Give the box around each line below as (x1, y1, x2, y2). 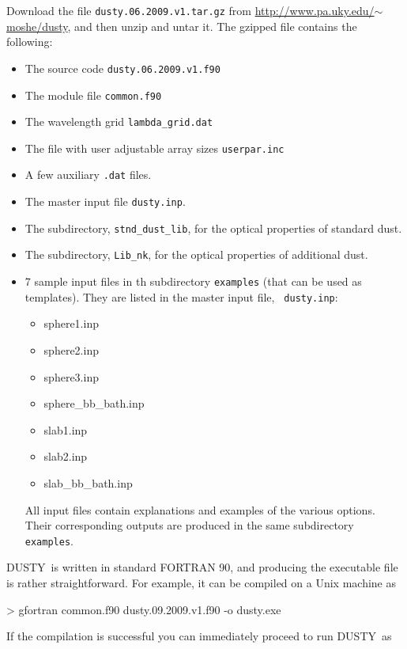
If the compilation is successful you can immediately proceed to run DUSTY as (6, 628, 392, 644)
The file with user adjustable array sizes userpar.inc (24, 139, 285, 156)
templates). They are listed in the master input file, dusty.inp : (24, 288, 338, 305)
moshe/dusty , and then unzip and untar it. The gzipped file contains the (6, 17, 357, 34)
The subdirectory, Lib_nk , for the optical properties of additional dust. (24, 246, 368, 263)
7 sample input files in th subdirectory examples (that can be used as (24, 273, 362, 290)
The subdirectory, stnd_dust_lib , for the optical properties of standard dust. (24, 219, 402, 236)
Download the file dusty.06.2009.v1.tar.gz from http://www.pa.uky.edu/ (6, 2, 375, 18)
